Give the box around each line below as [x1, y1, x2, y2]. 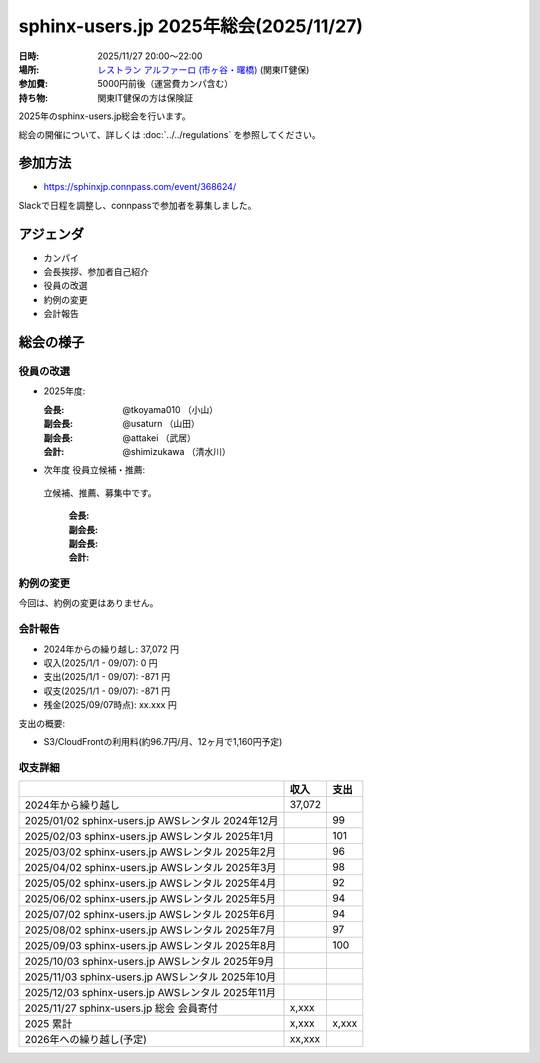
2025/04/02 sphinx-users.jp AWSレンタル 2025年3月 [24, 861, 277, 875]
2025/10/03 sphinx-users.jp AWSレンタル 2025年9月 [24, 955, 275, 969]
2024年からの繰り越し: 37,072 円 [43, 643, 180, 655]
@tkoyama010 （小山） [122, 403, 219, 415]
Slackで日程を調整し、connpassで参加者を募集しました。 [18, 199, 257, 211]
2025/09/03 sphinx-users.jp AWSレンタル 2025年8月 [24, 939, 277, 953]
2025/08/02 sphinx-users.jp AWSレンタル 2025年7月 [24, 923, 276, 937]
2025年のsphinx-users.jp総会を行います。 [18, 110, 191, 122]
